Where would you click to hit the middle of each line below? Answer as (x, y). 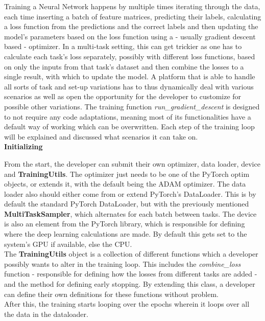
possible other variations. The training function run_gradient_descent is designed (132, 106)
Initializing (23, 146)
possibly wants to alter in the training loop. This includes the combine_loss (123, 263)
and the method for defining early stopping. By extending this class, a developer (130, 284)
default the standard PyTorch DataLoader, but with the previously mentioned (127, 204)
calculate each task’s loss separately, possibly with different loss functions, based (130, 56)
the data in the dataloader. (46, 314)
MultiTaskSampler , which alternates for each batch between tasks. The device (130, 213)
